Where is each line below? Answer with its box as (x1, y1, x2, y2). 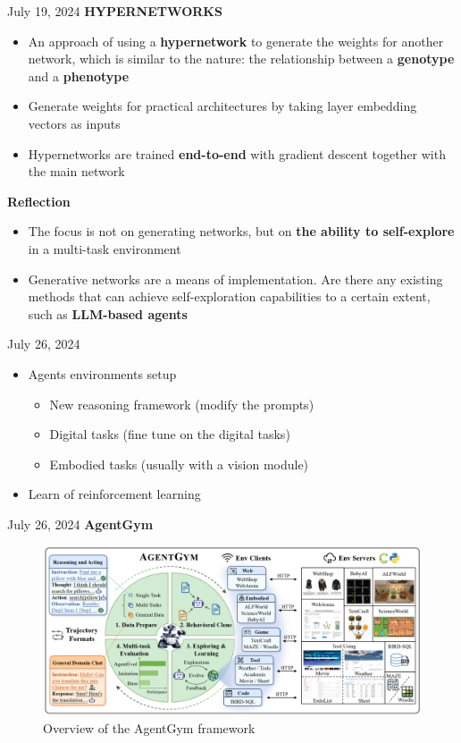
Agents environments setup (28, 364, 177, 383)
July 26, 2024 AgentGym (7, 514, 154, 533)
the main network (28, 162, 125, 181)
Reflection (7, 191, 71, 210)
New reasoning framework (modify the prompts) (49, 394, 314, 413)
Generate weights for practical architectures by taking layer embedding (28, 97, 417, 115)
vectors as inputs (28, 114, 121, 132)
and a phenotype (28, 66, 130, 85)
